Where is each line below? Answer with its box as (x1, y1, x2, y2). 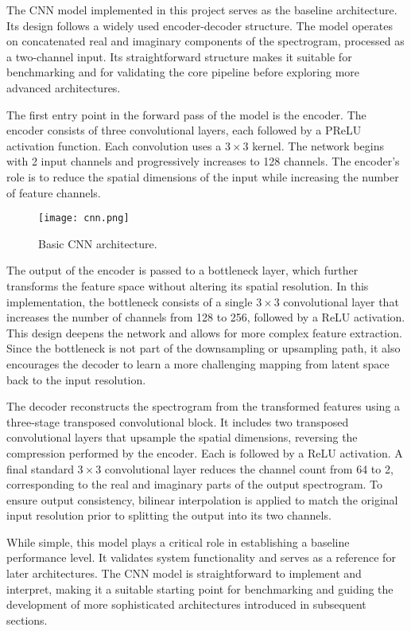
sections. (6, 611, 48, 628)
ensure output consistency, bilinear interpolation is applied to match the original (6, 491, 398, 508)
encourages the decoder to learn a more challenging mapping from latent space (6, 355, 390, 372)
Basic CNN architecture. (38, 235, 157, 251)
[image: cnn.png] (38, 212, 130, 224)
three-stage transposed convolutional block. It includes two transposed (6, 413, 349, 430)
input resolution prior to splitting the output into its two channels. (6, 507, 332, 524)
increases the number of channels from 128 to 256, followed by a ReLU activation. (6, 309, 405, 325)
